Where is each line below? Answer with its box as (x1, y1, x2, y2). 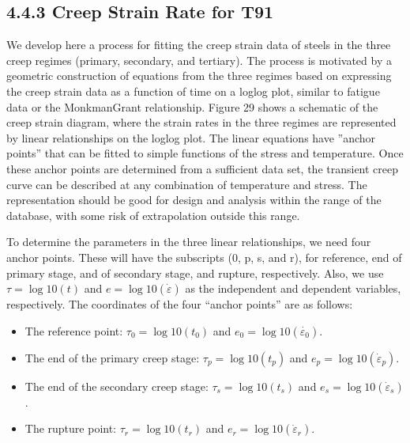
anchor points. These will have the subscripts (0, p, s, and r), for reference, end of (6, 248, 402, 265)
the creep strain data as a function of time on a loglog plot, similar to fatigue (6, 82, 380, 99)
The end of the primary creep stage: (24, 349, 200, 365)
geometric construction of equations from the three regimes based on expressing (6, 67, 392, 84)
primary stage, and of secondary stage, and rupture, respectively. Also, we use (6, 264, 384, 281)
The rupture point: (24, 420, 117, 437)
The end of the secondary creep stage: (24, 377, 209, 394)
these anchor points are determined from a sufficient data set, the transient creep (6, 160, 399, 176)
